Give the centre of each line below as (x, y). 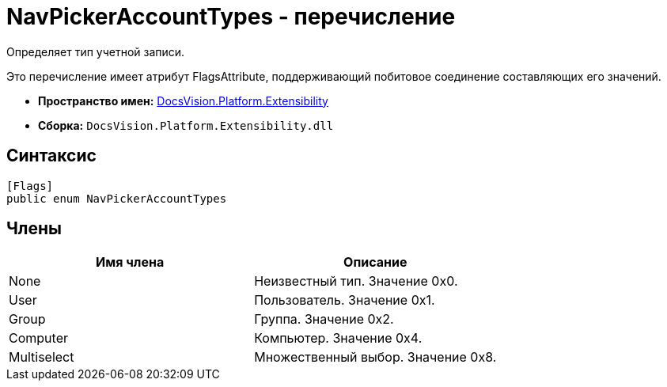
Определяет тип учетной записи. (96, 51)
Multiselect (42, 357)
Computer (38, 338)
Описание (375, 262)
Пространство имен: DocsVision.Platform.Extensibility (183, 101)
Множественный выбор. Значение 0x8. (375, 357)
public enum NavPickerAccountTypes (117, 198)
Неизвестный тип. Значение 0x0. (356, 281)
